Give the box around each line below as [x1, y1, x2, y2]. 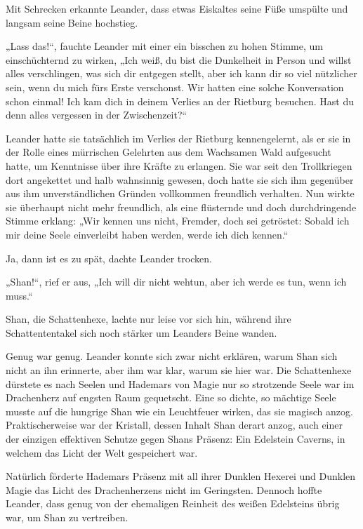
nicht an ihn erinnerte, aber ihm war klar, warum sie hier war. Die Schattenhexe [6, 363, 352, 377]
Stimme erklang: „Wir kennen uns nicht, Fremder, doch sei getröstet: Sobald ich [6, 213, 350, 228]
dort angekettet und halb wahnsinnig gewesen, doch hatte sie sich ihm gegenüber [6, 172, 354, 187]
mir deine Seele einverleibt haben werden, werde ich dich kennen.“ [6, 227, 289, 241]
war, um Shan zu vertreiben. [6, 510, 128, 524]
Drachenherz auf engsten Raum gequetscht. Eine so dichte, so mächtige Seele [6, 390, 336, 405]
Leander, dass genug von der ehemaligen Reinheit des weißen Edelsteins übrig [6, 496, 340, 511]
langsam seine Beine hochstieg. [6, 15, 138, 29]
